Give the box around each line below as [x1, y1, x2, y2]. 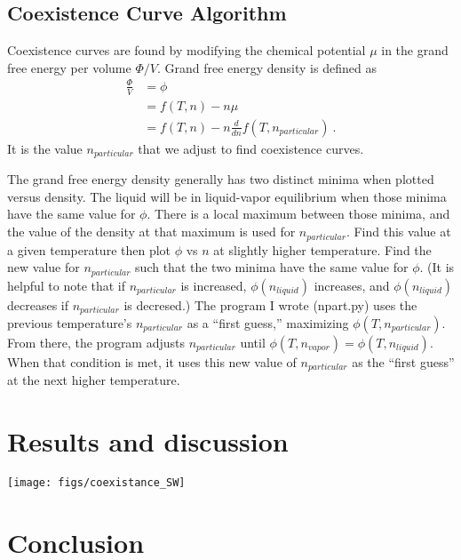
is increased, [180, 276, 247, 294]
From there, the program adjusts [7, 333, 186, 352]
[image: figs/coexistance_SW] [7, 476, 186, 490]
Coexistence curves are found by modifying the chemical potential [7, 41, 366, 60]
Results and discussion [7, 423, 289, 460]
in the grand [381, 41, 449, 60]
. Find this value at [346, 222, 451, 241]
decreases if [7, 295, 69, 314]
